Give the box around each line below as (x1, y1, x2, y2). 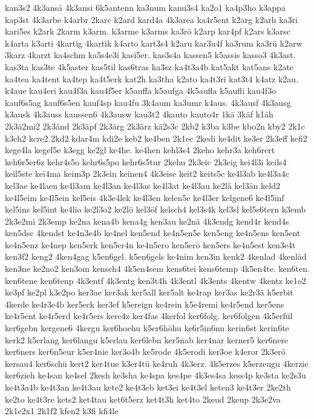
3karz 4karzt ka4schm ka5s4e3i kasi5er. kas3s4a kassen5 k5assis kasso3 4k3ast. (5, 48, 296, 61)
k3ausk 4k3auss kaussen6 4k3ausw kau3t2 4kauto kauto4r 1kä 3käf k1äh (5, 108, 273, 120)
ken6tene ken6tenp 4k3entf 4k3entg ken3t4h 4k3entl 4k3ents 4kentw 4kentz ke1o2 (5, 274, 306, 286)
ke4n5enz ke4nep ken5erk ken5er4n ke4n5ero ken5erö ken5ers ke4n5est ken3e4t (5, 238, 296, 251)
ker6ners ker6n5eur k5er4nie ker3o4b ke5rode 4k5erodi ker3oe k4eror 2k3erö (5, 345, 286, 358)
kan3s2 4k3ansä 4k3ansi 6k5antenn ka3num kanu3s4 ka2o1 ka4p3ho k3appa (5, 1, 286, 13)
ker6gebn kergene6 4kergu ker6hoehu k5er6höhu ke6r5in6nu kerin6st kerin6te (5, 322, 289, 334)
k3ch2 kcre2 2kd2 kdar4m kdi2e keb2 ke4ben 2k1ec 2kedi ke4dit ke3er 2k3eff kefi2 (5, 131, 307, 144)
